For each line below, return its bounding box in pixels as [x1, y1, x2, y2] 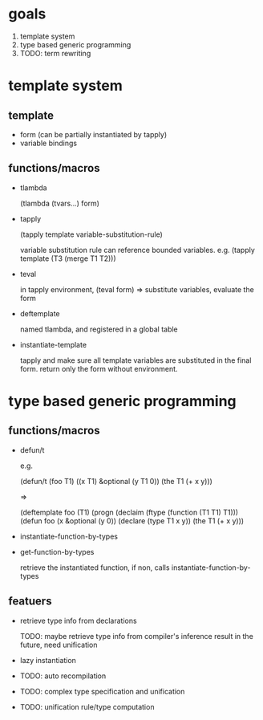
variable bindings [19, 138, 78, 148]
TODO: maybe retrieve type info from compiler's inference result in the [19, 631, 254, 641]
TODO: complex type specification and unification [19, 686, 185, 696]
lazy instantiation [19, 655, 76, 665]
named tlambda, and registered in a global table [19, 324, 178, 334]
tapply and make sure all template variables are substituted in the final [19, 355, 252, 365]
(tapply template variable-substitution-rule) [19, 230, 163, 239]
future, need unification [19, 640, 98, 649]
